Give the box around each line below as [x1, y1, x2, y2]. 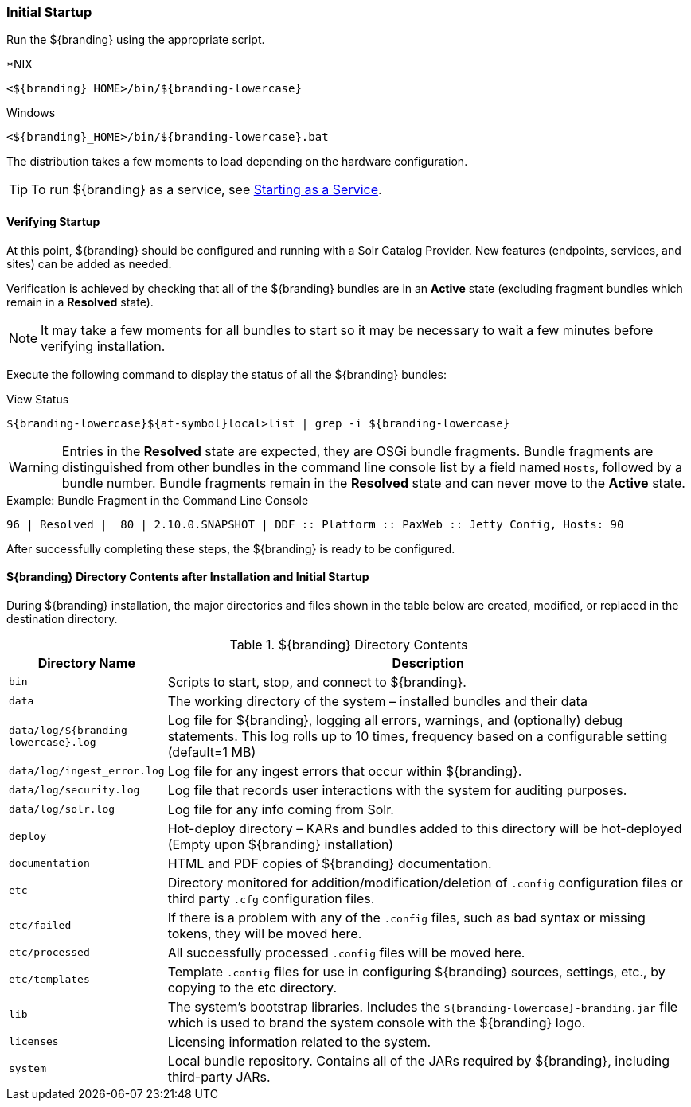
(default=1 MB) [167, 743, 256, 760]
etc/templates [9, 973, 90, 986]
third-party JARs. [167, 1068, 271, 1085]
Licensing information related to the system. [167, 1033, 431, 1050]
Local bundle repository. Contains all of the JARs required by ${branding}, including [167, 1052, 670, 1069]
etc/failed [9, 919, 72, 932]
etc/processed [9, 946, 90, 959]
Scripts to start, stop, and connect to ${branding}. [167, 673, 467, 690]
